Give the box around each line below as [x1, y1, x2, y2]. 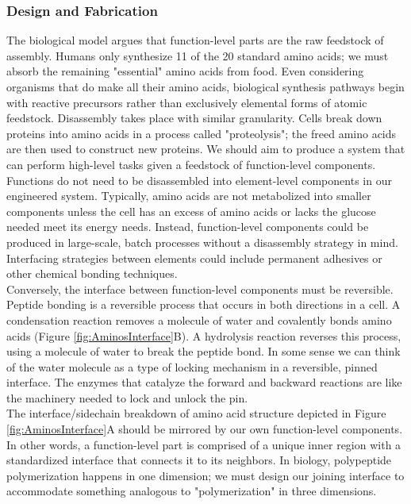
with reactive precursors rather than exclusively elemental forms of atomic [6, 94, 367, 110]
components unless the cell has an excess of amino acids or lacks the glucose [6, 202, 376, 219]
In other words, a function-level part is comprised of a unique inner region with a [6, 436, 401, 452]
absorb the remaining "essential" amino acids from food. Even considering [6, 63, 364, 79]
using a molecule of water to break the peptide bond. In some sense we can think [6, 343, 401, 360]
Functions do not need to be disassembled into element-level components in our [6, 171, 392, 188]
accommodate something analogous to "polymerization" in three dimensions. [6, 483, 377, 499]
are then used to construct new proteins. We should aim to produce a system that [6, 140, 405, 157]
